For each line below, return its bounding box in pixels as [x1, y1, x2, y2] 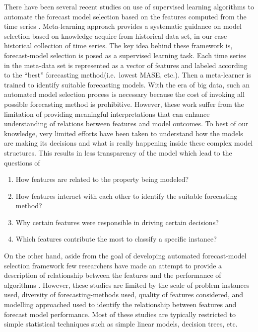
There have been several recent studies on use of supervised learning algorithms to [4, 1, 254, 11]
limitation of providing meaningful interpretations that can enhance [4, 108, 210, 119]
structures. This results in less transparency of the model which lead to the [4, 147, 232, 158]
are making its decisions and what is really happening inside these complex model [4, 138, 253, 148]
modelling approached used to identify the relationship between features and [4, 299, 237, 310]
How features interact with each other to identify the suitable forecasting [15, 190, 238, 201]
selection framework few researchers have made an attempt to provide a [4, 260, 222, 270]
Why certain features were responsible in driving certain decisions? [15, 217, 219, 227]
